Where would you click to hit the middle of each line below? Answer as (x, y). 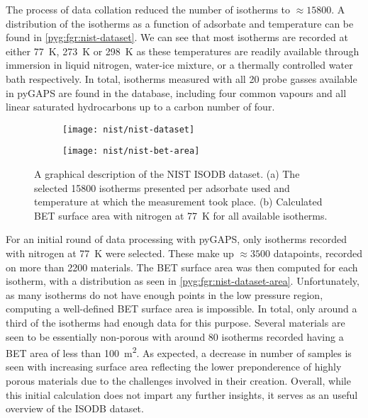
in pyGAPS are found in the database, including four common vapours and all (176, 92)
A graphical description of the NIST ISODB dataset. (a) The (167, 174)
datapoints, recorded (318, 253)
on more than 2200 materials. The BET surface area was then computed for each (182, 267)
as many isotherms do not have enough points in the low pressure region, (165, 294)
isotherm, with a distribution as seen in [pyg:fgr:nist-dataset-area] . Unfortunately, (183, 281)
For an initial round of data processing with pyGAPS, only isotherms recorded (176, 239)
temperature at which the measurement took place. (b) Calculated (178, 202)
